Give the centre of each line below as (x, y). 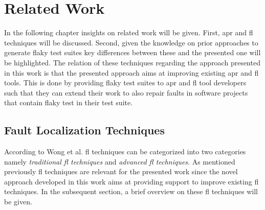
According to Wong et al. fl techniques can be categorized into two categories (125, 151)
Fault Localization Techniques (84, 130)
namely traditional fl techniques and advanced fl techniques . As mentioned (120, 161)
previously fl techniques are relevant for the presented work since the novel (121, 171)
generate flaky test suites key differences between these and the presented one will (132, 52)
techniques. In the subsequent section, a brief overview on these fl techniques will (131, 191)
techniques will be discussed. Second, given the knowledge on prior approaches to (131, 42)
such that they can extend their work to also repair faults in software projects (126, 92)
